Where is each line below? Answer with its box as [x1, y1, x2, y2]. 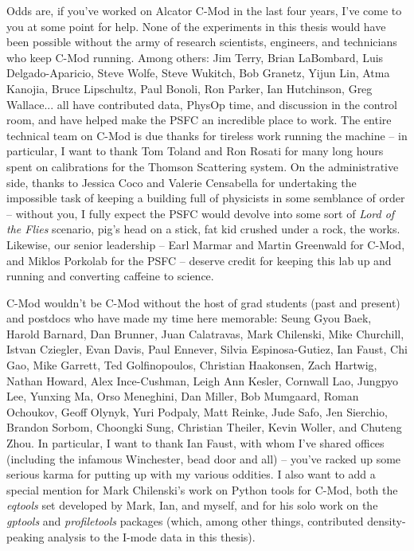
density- [367, 513, 406, 529]
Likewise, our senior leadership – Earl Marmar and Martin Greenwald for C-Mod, [6, 236, 405, 252]
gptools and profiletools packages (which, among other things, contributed [6, 513, 364, 529]
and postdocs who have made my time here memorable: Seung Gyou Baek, [6, 310, 372, 326]
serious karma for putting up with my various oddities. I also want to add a [6, 466, 376, 483]
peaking [6, 528, 45, 545]
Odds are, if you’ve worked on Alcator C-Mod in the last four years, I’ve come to [6, 2, 402, 18]
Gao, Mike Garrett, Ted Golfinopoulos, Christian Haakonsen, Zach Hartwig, [6, 357, 377, 373]
